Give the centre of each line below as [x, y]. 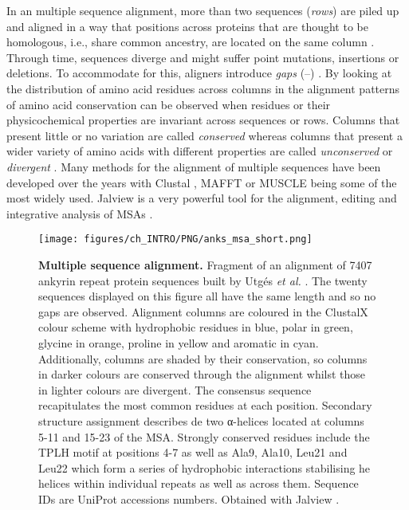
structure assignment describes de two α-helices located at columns [201, 420]
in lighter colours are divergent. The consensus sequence [175, 389]
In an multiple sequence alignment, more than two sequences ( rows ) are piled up [203, 10]
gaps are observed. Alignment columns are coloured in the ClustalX [203, 311]
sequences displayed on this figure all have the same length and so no [207, 296]
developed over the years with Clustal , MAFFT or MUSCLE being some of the [202, 182]
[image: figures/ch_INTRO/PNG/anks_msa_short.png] [175, 239]
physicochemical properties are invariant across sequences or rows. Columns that [203, 120]
